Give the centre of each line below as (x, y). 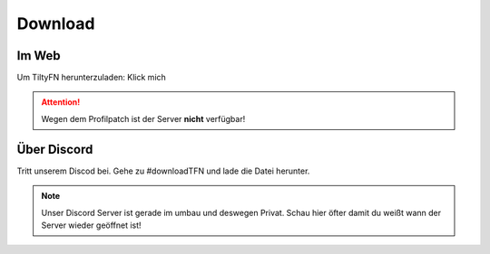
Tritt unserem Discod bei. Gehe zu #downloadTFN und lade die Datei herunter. (163, 171)
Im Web (39, 56)
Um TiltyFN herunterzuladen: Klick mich (92, 78)
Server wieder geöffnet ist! (91, 225)
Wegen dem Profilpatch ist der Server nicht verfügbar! (143, 118)
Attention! (61, 102)
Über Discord (55, 149)
